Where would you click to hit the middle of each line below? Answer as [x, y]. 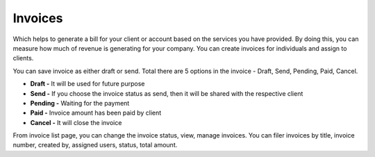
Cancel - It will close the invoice [76, 122]
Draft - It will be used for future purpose [87, 84]
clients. [23, 58]
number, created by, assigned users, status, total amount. [95, 145]
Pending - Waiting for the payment [80, 103]
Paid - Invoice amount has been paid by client [96, 113]
